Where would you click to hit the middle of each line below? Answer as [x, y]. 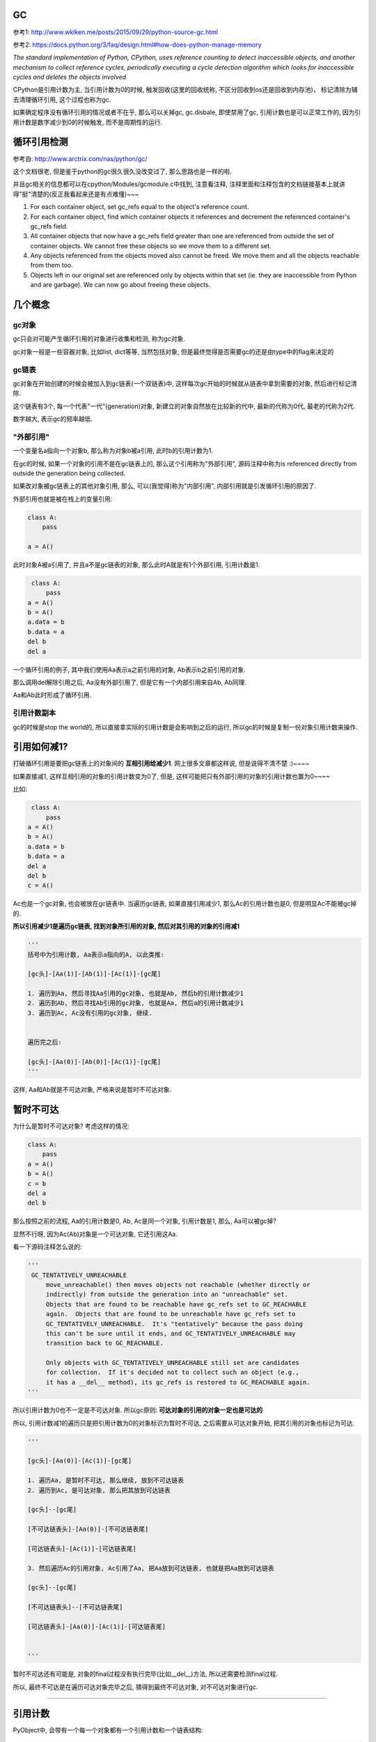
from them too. [52, 265]
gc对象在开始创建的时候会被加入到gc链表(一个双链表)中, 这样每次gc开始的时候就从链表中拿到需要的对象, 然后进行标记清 [185, 383]
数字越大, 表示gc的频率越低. [53, 419]
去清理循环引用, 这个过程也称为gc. [62, 99]
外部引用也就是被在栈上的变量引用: [63, 499]
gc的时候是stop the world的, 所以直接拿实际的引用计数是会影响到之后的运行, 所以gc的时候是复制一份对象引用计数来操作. [185, 727]
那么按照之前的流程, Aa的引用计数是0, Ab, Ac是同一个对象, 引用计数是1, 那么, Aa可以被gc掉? [144, 1221]
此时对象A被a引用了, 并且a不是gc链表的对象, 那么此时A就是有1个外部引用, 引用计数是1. [136, 564]
